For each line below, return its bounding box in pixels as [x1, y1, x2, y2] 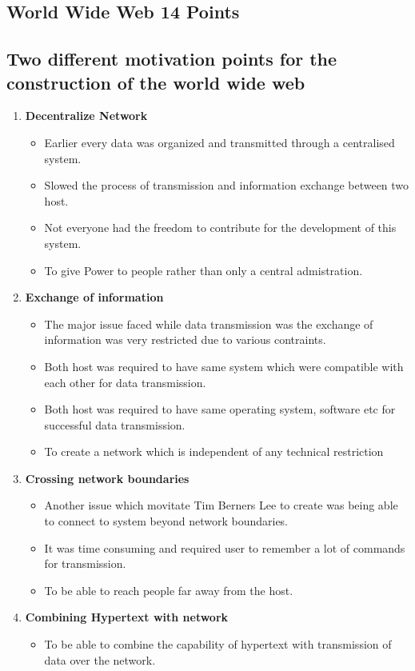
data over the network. [44, 651, 156, 668]
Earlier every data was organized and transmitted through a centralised [44, 134, 395, 150]
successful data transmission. [44, 416, 186, 433]
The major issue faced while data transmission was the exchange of [44, 315, 373, 332]
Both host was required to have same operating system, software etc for [44, 401, 396, 417]
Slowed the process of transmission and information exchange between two [44, 177, 409, 194]
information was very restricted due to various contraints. [44, 331, 326, 348]
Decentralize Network [25, 107, 148, 124]
